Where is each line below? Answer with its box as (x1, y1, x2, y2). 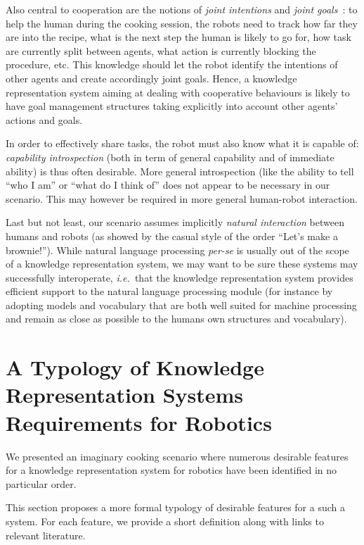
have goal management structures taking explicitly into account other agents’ (6, 99, 338, 113)
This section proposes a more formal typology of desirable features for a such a (6, 500, 345, 515)
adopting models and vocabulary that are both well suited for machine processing (6, 297, 357, 312)
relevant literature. (6, 527, 86, 542)
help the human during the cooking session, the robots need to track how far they (6, 15, 358, 30)
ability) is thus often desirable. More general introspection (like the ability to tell (6, 163, 354, 178)
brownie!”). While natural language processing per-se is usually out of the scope (6, 242, 349, 257)
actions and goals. (6, 112, 83, 127)
